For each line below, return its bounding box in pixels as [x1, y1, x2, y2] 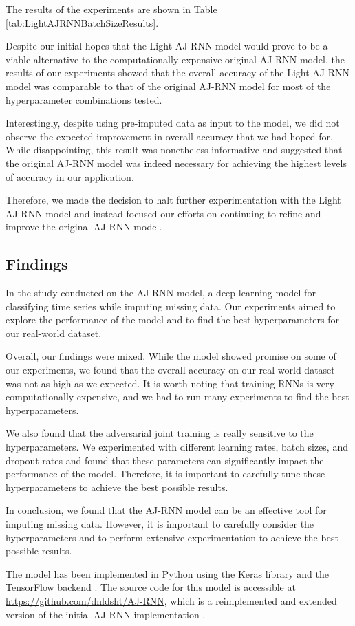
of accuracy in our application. [6, 169, 134, 184]
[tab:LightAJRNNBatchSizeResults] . [6, 15, 159, 30]
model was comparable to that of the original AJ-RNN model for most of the [6, 78, 331, 93]
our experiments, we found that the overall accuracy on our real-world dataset [6, 363, 335, 377]
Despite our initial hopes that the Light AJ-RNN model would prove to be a [6, 39, 328, 53]
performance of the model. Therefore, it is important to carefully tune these [6, 466, 325, 481]
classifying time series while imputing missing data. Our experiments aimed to [6, 299, 336, 313]
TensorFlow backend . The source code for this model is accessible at [6, 580, 296, 594]
